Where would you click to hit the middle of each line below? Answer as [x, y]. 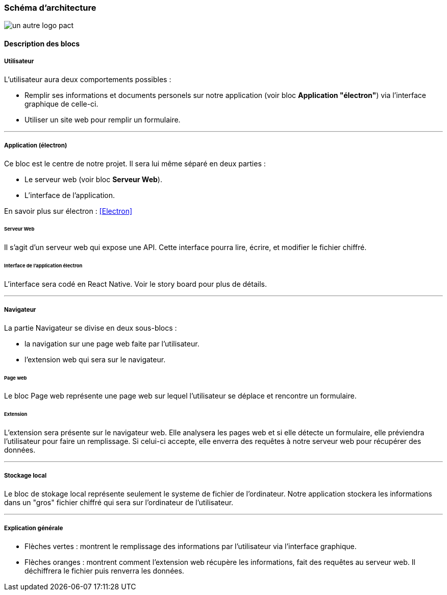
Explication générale [34, 528]
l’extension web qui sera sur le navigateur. [95, 359]
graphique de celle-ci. [61, 104]
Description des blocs [42, 43]
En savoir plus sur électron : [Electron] [68, 211]
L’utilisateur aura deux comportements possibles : [88, 79]
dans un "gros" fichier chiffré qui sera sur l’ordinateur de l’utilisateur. [119, 502]
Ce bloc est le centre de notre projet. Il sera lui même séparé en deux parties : [135, 163]
